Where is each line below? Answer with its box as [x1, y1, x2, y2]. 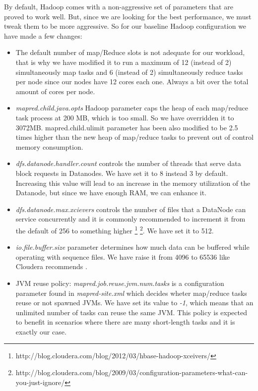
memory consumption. [15, 141, 83, 152]
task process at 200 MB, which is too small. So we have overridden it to [15, 112, 234, 122]
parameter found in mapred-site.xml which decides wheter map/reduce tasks [15, 287, 247, 298]
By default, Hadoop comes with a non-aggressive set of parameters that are [4, 1, 233, 11]
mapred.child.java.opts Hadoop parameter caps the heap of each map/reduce [15, 103, 248, 113]
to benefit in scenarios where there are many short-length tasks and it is [15, 317, 235, 327]
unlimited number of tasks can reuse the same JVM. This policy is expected [15, 307, 247, 317]
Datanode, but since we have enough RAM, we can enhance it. [15, 187, 207, 198]
